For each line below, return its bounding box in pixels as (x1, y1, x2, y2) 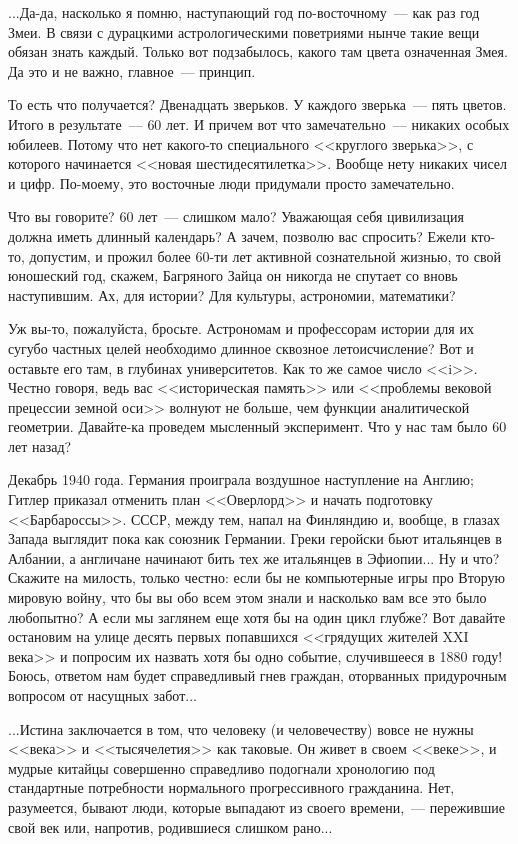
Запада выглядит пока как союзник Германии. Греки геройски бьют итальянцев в (8, 528, 502, 549)
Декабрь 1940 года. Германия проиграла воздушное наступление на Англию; (8, 469, 474, 490)
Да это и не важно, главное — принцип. (8, 60, 256, 81)
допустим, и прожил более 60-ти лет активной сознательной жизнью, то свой (29, 245, 501, 266)
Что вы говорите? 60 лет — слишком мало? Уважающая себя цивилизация (8, 206, 464, 227)
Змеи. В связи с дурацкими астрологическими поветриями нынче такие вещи (8, 21, 480, 42)
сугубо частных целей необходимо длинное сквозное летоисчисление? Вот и (8, 337, 474, 358)
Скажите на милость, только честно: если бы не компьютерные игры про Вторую (8, 567, 505, 588)
